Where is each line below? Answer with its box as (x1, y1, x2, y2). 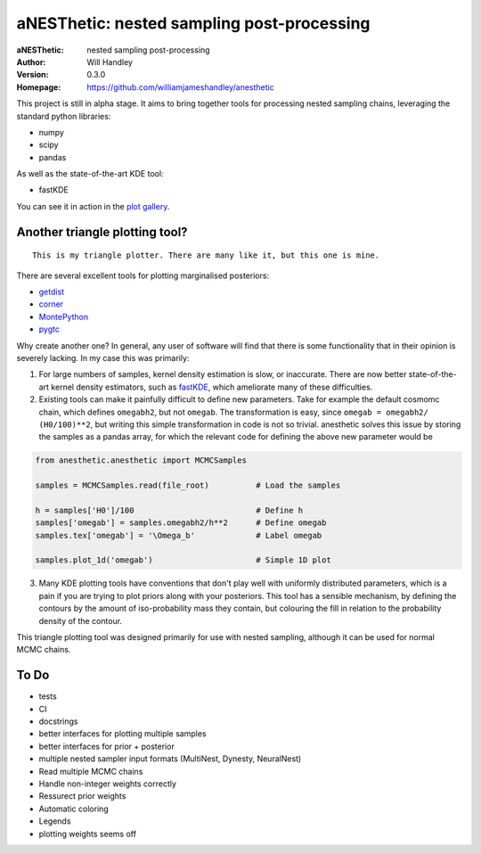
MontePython (38, 311, 89, 322)
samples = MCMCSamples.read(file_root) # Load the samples (35, 480, 341, 490)
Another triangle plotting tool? (16, 224, 188, 240)
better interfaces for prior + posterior (38, 741, 175, 751)
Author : (16, 56, 46, 67)
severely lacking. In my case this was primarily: (16, 352, 190, 363)
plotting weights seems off (38, 828, 137, 839)
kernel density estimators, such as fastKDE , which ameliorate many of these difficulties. (50, 382, 373, 392)
